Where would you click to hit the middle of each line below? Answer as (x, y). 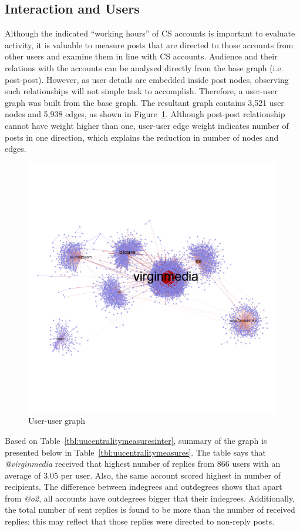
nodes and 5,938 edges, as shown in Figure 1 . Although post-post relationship (145, 114)
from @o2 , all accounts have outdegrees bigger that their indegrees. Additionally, (150, 498)
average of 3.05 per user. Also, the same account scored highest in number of (143, 475)
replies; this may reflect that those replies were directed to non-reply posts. (140, 521)
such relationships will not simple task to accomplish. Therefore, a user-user (141, 91)
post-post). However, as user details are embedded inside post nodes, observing (147, 79)
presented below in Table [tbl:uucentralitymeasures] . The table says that (136, 452)
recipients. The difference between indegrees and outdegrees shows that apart (144, 487)
